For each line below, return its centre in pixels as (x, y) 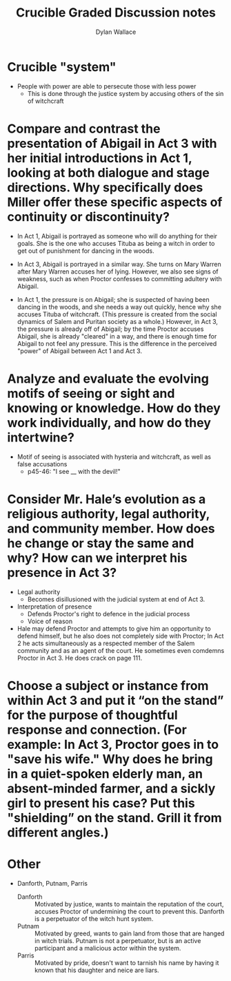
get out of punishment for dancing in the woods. (86, 251)
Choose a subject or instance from (108, 686)
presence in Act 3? (62, 572)
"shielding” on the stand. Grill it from (114, 818)
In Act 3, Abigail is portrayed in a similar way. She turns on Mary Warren (119, 264)
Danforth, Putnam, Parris (52, 883)
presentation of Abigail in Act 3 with (112, 143)
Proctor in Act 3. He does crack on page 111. (80, 658)
